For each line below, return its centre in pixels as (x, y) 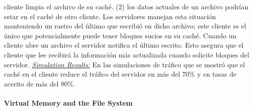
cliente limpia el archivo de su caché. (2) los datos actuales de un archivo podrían (126, 6)
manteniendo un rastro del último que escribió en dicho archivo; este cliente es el (125, 26)
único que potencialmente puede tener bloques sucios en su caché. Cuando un (120, 35)
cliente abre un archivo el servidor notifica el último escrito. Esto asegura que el (124, 45)
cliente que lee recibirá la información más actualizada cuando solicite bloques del (127, 54)
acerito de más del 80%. (40, 83)
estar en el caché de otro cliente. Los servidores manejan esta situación (110, 16)
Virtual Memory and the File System (68, 102)
